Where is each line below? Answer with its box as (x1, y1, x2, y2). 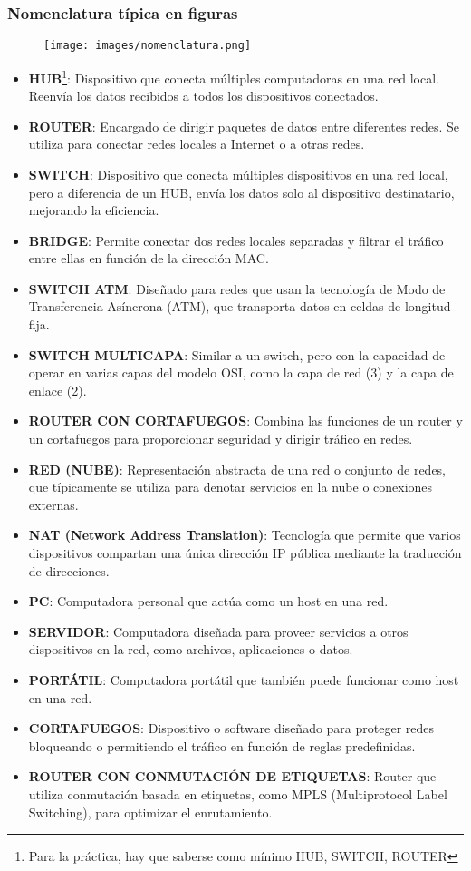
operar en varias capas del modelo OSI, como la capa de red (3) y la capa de (28, 363, 454, 382)
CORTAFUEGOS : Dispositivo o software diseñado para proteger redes (28, 719, 435, 738)
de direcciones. (28, 561, 110, 580)
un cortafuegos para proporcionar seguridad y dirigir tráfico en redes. (28, 429, 413, 448)
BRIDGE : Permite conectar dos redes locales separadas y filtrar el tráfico (28, 230, 444, 250)
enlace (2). (28, 380, 87, 399)
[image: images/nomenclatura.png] (43, 39, 252, 53)
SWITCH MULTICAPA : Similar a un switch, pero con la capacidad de (28, 345, 446, 364)
